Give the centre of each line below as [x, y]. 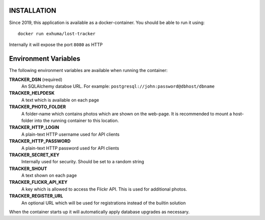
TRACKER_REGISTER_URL [36, 196]
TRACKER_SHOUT [28, 169]
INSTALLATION [33, 11]
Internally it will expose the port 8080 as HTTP [56, 45]
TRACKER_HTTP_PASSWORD [40, 141]
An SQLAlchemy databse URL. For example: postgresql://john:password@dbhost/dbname [118, 86]
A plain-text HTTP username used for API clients [70, 134]
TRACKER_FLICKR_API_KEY [38, 182]
